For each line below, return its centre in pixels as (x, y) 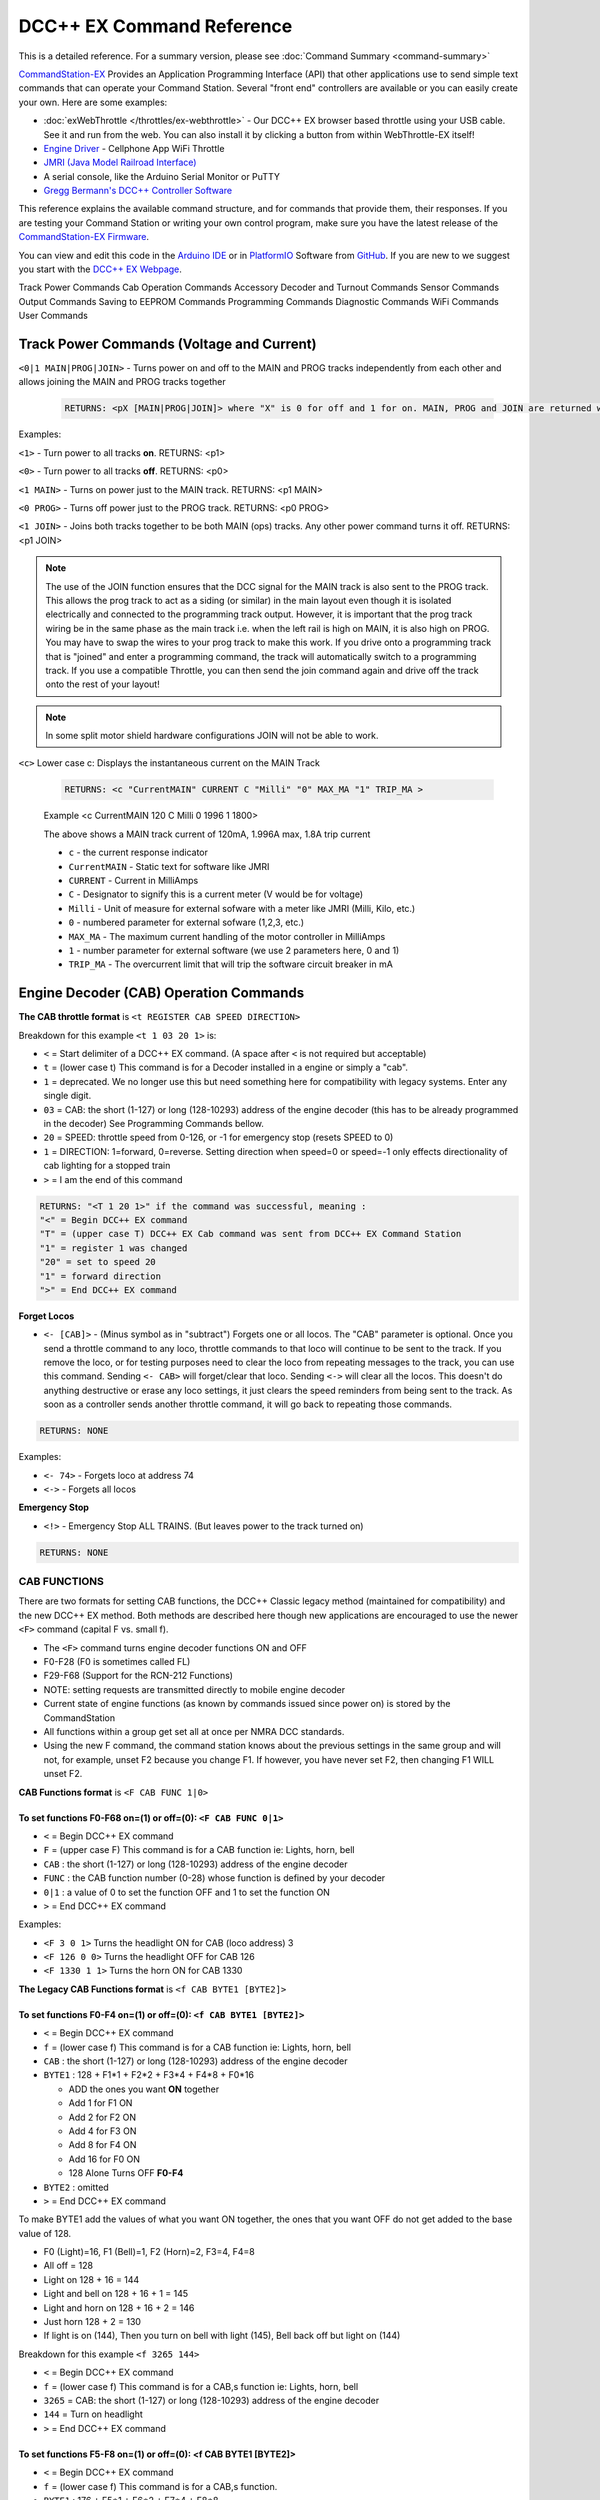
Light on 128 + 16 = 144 (91, 2279)
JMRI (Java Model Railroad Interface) (120, 162)
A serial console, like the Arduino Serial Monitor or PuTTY (161, 176)
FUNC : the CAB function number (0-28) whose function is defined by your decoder (214, 1878)
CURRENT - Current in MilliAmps (133, 881)
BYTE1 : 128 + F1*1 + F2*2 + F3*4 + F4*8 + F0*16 (149, 2075)
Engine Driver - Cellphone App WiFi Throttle (134, 148)
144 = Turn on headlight (93, 2414)
